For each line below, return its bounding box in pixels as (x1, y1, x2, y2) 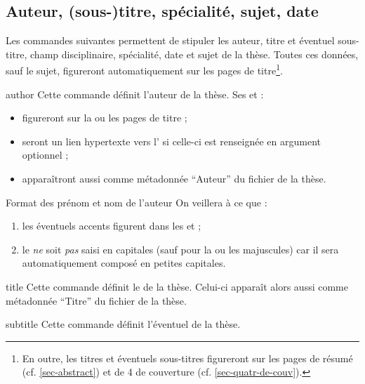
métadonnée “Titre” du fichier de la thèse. (6, 293, 187, 307)
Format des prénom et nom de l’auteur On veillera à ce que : (6, 194, 267, 209)
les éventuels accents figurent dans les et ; (22, 218, 201, 233)
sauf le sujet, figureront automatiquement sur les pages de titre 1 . (6, 61, 283, 78)
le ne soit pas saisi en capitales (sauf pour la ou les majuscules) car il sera (22, 241, 339, 256)
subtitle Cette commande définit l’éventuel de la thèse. (6, 317, 241, 331)
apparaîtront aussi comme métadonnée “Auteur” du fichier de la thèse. (22, 171, 326, 186)
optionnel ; (22, 147, 69, 162)
